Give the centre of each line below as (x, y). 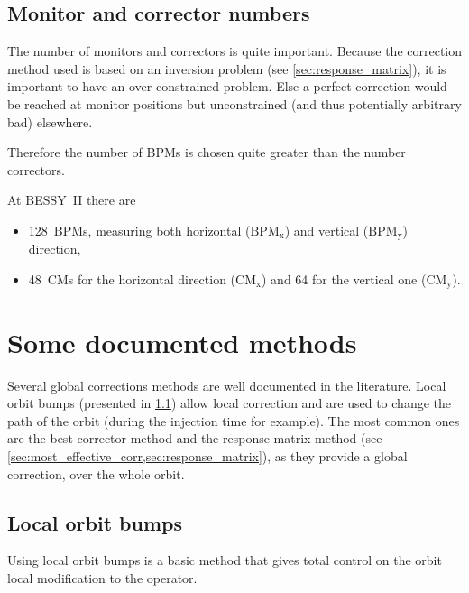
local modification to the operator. (102, 577)
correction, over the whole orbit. (96, 473)
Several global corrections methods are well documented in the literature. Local (227, 385)
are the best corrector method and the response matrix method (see (195, 438)
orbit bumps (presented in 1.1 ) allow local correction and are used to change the (229, 403)
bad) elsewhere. (50, 121)
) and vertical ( (326, 230)
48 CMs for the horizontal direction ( (132, 279)
